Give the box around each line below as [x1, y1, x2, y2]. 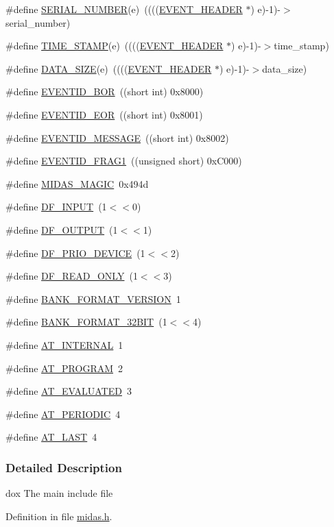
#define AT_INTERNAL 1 [5, 337, 123, 352]
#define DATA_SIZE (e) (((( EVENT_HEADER [5, 61, 212, 75]
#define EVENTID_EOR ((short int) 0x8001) [5, 107, 203, 121]
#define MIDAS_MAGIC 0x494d [5, 176, 149, 191]
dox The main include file [5, 486, 113, 500]
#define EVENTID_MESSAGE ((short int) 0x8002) [5, 130, 229, 145]
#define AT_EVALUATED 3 [5, 384, 132, 398]
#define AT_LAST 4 [5, 430, 97, 444]
